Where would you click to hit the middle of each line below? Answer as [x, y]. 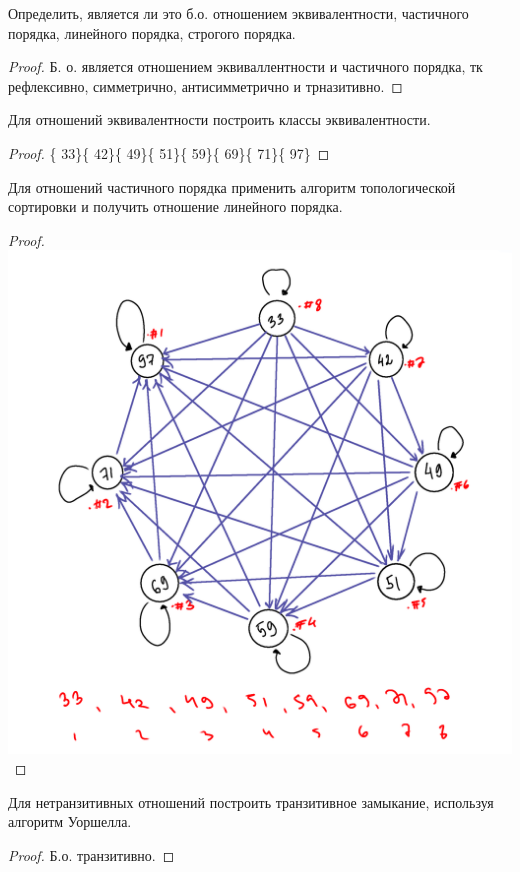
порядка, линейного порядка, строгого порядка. [152, 32]
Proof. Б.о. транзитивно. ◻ [91, 854]
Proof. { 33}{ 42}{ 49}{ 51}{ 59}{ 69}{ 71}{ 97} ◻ [169, 152]
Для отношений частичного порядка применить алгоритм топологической [232, 186]
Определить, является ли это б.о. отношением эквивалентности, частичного [238, 13]
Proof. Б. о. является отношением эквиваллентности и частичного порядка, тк [245, 66]
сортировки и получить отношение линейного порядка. [175, 206]
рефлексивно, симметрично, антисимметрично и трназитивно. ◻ [205, 85]
